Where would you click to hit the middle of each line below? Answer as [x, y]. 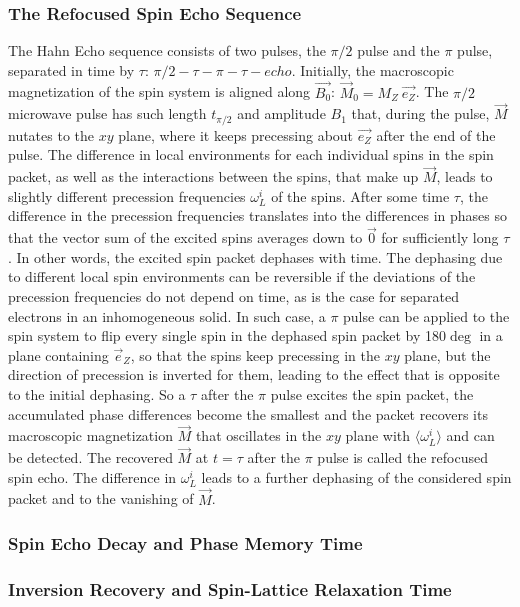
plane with [378, 435]
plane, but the [447, 354]
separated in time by [71, 69]
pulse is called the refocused [402, 457]
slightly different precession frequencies [127, 195]
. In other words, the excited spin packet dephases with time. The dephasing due [255, 256]
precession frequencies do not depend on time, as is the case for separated [233, 296]
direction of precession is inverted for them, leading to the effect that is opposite [254, 374]
